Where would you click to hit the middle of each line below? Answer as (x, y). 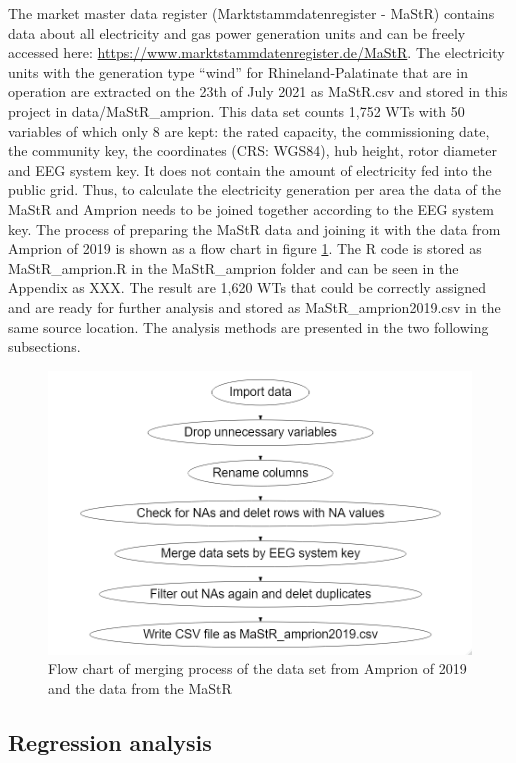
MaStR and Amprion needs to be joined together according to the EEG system (251, 208)
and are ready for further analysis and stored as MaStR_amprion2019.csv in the (254, 306)
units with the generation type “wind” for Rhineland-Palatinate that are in (238, 71)
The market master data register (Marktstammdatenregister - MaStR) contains (251, 13)
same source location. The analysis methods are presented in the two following (248, 326)
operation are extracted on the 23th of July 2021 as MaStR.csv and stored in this (258, 91)
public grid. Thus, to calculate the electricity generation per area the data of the (254, 189)
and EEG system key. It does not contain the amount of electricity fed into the (250, 169)
